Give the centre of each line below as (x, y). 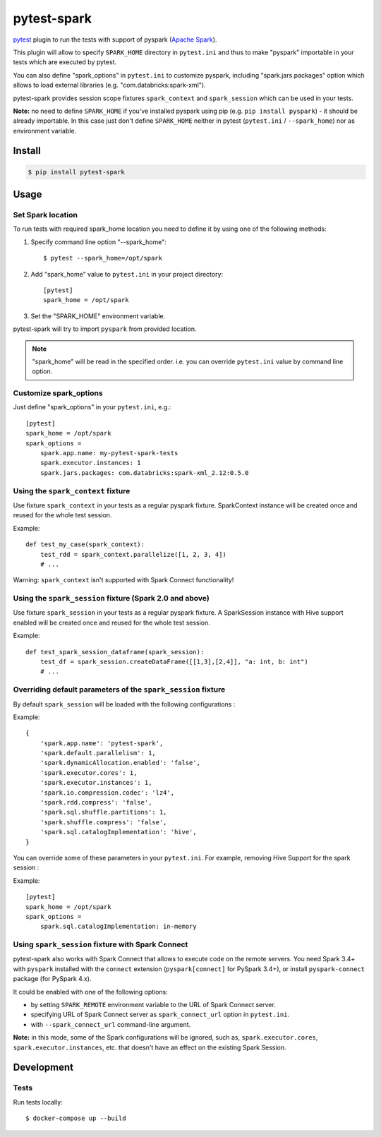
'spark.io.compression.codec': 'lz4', (107, 793)
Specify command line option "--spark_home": (99, 242)
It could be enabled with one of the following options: (91, 992)
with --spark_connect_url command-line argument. (111, 1024)
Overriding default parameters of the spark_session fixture (119, 690)
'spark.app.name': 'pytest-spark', (102, 743)
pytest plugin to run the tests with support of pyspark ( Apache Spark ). (115, 40)
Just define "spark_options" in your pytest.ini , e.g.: (92, 407)
